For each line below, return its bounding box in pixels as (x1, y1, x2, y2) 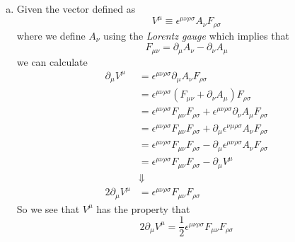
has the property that (96, 201, 190, 216)
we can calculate (16, 54, 88, 69)
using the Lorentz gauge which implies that (103, 28, 289, 42)
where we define (16, 28, 86, 42)
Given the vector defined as (16, 1, 136, 16)
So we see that (16, 201, 80, 216)
